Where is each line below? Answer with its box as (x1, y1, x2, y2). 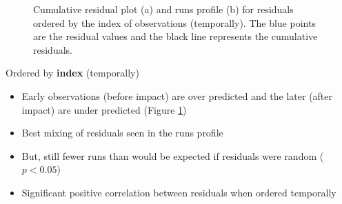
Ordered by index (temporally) (6, 65, 139, 80)
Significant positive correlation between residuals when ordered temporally (21, 185, 336, 199)
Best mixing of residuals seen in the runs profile (21, 125, 223, 140)
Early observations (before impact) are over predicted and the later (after (21, 88, 333, 103)
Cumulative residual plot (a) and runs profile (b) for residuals (33, 2, 294, 16)
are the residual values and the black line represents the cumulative (33, 29, 318, 43)
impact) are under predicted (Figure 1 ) (21, 102, 187, 116)
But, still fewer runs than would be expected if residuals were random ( (21, 148, 324, 163)
